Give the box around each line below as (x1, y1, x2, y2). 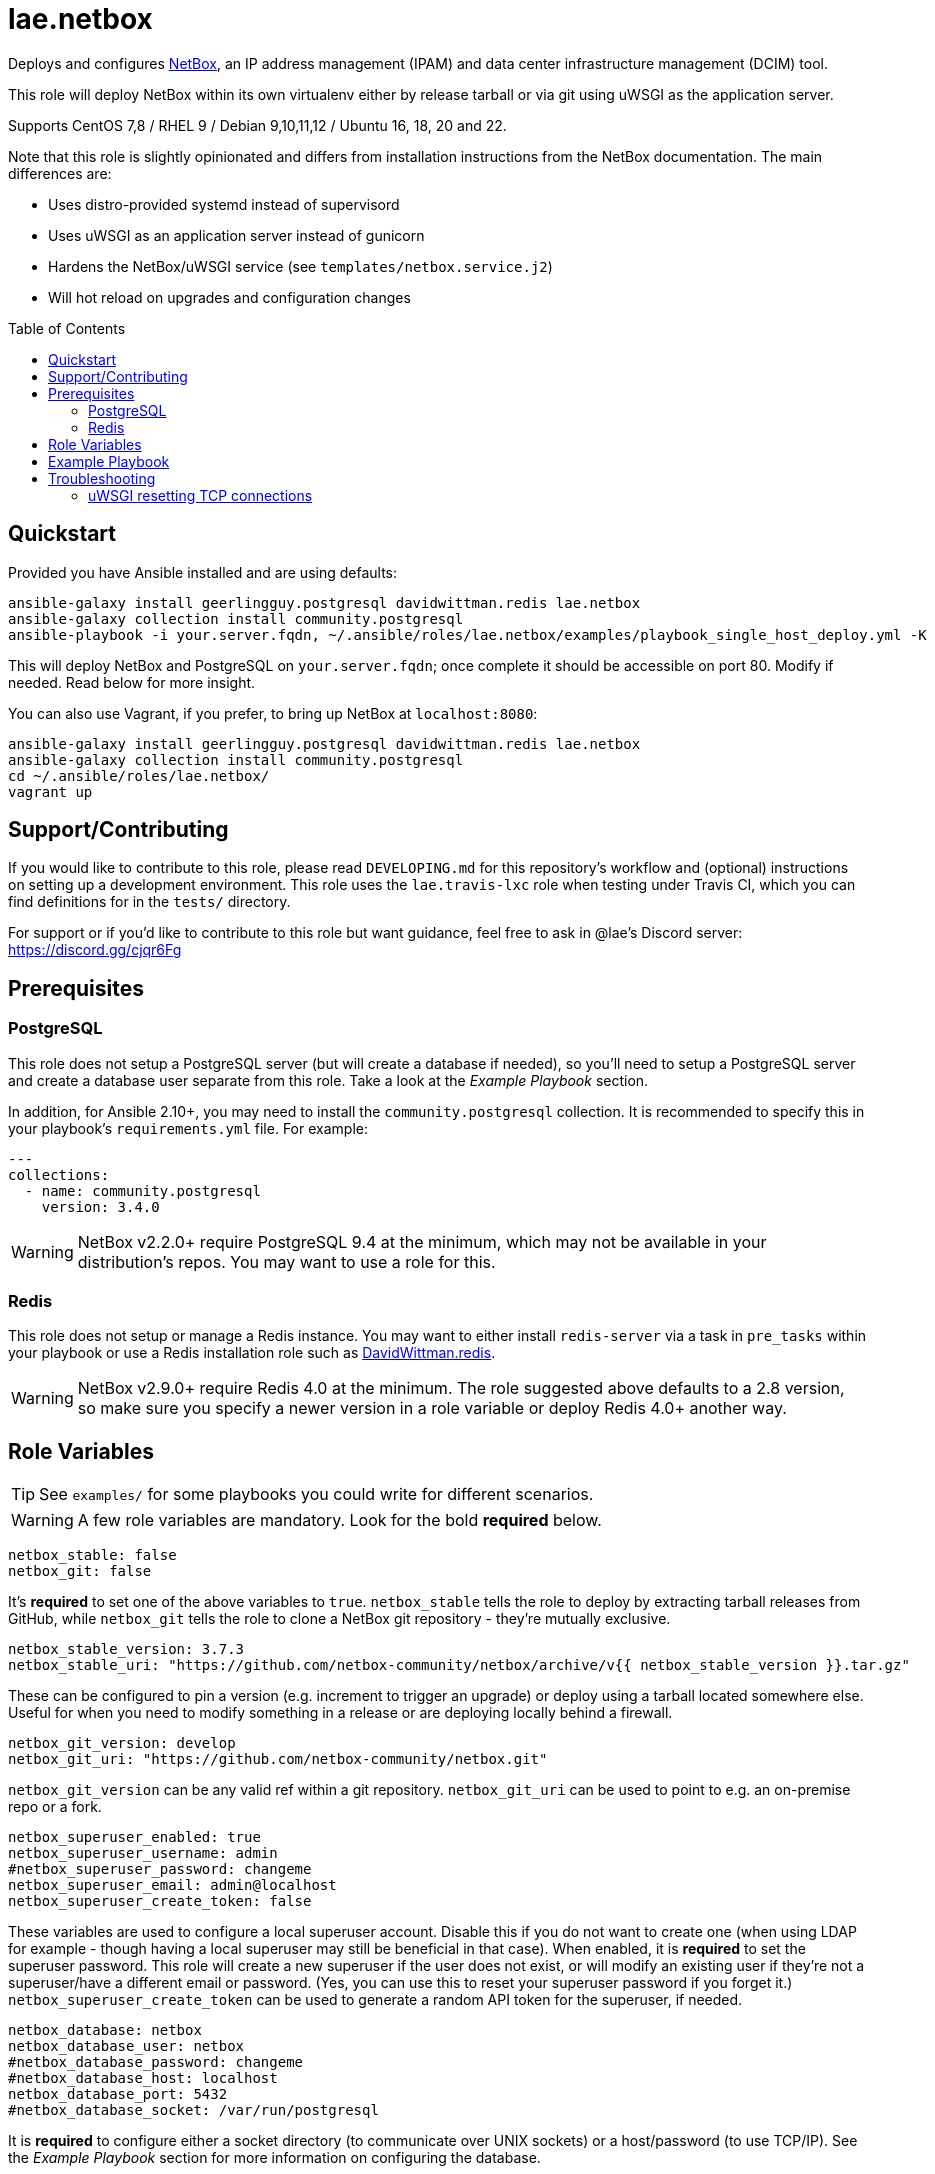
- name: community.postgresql (24, 1182, 261, 1199)
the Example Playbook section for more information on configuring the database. (8, 2149, 541, 2167)
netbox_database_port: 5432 (8, 2086, 228, 2103)
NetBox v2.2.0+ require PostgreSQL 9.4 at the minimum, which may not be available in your (77, 1231, 767, 1252)
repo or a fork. (8, 1798, 102, 1816)
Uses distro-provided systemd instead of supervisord (48, 195, 400, 213)
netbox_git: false (8, 1563, 152, 1580)
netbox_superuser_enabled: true (8, 1829, 261, 1846)
